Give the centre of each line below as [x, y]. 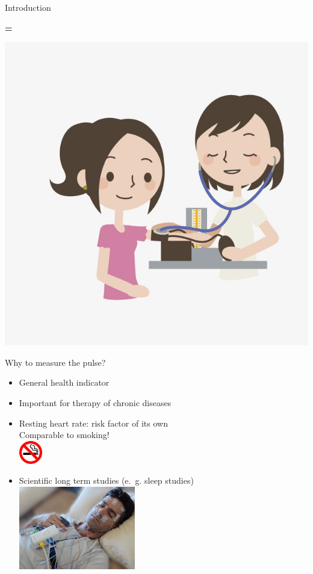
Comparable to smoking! [64, 435]
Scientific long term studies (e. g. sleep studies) [106, 480]
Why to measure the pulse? [55, 362]
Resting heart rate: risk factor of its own [93, 423]
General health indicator [64, 382]
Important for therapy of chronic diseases [95, 402]
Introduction [28, 7]
